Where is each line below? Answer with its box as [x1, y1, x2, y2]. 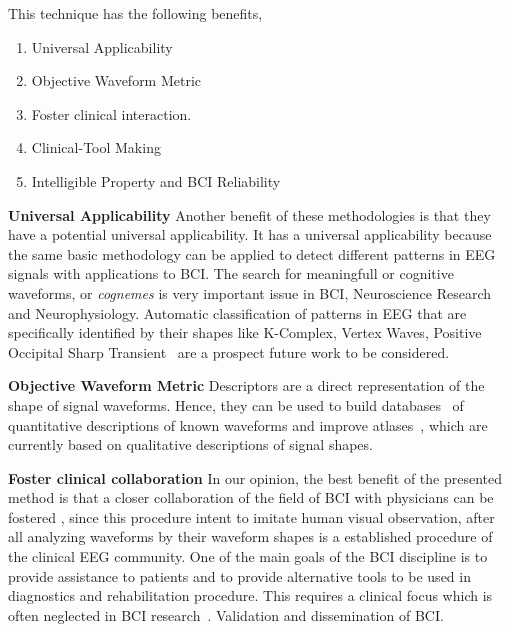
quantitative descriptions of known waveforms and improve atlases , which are [8, 414, 488, 435]
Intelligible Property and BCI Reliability [31, 170, 281, 191]
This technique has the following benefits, [8, 3, 263, 23]
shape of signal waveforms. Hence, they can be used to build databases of [8, 394, 464, 415]
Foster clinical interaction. [31, 103, 192, 124]
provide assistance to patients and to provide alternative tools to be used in [8, 565, 471, 586]
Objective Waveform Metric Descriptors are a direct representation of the [8, 375, 485, 396]
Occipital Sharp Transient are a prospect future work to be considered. [8, 341, 450, 362]
